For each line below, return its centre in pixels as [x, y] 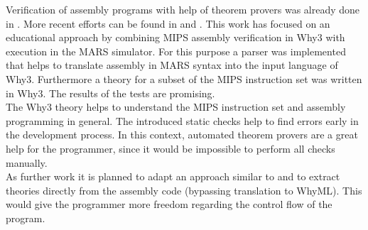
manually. [27, 162]
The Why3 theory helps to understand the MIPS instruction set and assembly [176, 107]
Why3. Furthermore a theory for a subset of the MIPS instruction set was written [184, 78]
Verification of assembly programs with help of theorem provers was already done [183, 9]
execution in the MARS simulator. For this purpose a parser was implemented [176, 51]
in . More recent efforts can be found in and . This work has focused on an [168, 23]
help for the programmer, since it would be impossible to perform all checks [171, 148]
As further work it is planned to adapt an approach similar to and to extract [173, 176]
